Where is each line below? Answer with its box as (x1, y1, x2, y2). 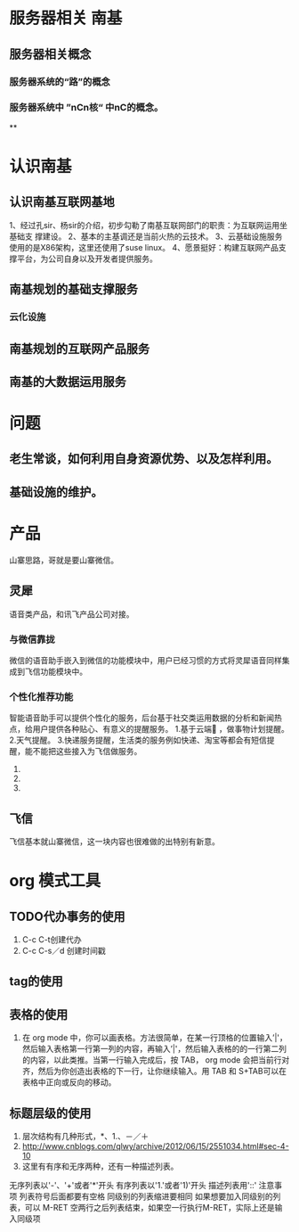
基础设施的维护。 (9, 484, 103, 499)
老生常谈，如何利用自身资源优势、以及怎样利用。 (9, 451, 279, 466)
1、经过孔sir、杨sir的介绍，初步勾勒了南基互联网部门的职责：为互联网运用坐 (9, 219, 287, 230)
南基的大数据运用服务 (9, 374, 126, 389)
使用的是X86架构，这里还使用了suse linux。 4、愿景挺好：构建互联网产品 (9, 242, 279, 252)
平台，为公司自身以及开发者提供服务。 (16, 253, 158, 264)
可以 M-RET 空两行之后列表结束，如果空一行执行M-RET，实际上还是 (24, 1203, 275, 1213)
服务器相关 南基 (9, 8, 123, 29)
